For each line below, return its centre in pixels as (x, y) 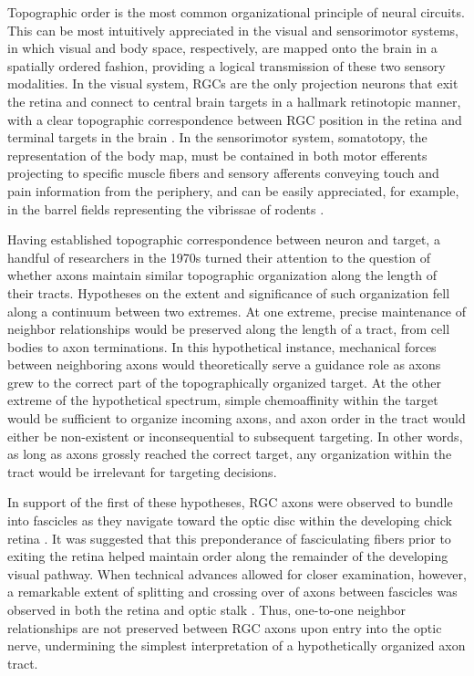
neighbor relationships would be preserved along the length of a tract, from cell (229, 329)
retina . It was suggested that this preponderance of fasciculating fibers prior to (229, 538)
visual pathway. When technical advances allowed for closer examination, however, (237, 573)
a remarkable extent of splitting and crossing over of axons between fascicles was (232, 592)
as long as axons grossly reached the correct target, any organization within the (230, 454)
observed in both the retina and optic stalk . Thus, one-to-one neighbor (207, 609)
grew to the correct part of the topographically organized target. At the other (224, 382)
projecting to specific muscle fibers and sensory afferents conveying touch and (223, 173)
